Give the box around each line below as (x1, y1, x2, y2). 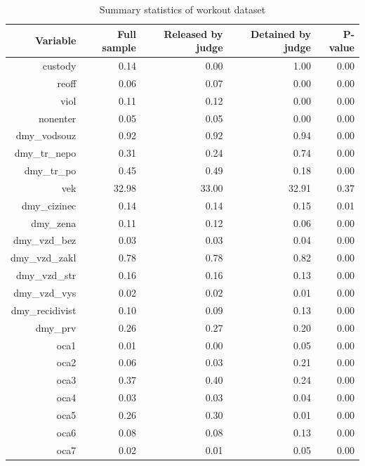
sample (102, 40, 136, 55)
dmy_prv (35, 320, 77, 335)
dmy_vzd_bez (13, 233, 77, 247)
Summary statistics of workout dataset (99, 2, 266, 16)
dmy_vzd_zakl (11, 250, 77, 265)
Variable (34, 33, 77, 48)
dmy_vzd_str (16, 268, 77, 283)
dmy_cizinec (21, 198, 77, 212)
